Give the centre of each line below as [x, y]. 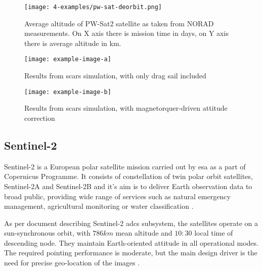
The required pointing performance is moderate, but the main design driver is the [131, 253]
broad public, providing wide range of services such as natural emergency [117, 196]
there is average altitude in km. [73, 43]
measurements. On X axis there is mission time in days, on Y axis [126, 33]
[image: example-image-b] [68, 92]
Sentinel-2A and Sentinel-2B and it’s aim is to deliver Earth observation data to [128, 186]
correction [40, 118]
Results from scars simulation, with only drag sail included [115, 76]
